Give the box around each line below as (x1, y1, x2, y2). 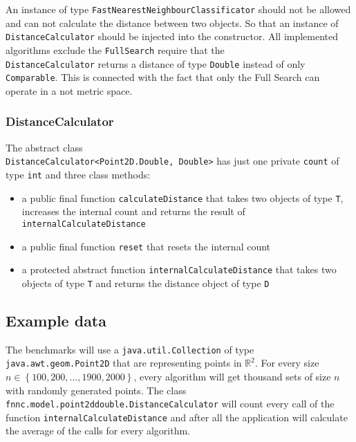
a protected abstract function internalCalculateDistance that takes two (21, 262, 337, 277)
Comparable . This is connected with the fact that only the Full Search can (6, 70, 320, 84)
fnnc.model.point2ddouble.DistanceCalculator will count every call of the (6, 396, 335, 411)
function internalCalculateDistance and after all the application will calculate (6, 409, 348, 424)
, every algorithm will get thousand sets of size (133, 369, 331, 383)
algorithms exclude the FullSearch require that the (6, 42, 225, 57)
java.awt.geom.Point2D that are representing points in (6, 356, 242, 370)
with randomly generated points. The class (6, 383, 187, 397)
